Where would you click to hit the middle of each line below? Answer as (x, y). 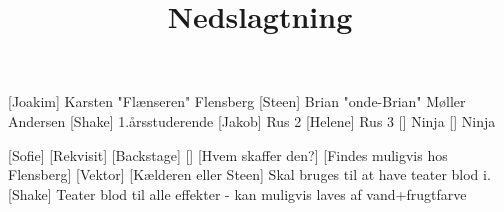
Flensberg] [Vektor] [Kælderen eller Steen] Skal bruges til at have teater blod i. (249, 174)
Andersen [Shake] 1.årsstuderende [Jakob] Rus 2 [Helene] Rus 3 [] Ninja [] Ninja (252, 120)
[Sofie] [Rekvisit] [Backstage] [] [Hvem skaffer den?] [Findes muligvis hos (228, 154)
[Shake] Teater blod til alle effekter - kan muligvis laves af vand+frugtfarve (237, 193)
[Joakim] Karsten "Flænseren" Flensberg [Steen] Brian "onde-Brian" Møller (237, 101)
